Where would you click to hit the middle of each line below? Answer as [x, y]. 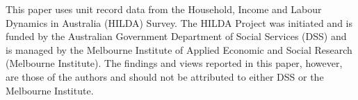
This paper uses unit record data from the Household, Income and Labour [164, 9]
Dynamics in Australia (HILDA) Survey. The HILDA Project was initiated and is [179, 22]
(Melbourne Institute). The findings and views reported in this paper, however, [174, 63]
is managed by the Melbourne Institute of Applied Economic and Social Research [179, 49]
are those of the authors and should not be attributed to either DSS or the [165, 76]
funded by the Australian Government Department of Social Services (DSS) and [176, 36]
